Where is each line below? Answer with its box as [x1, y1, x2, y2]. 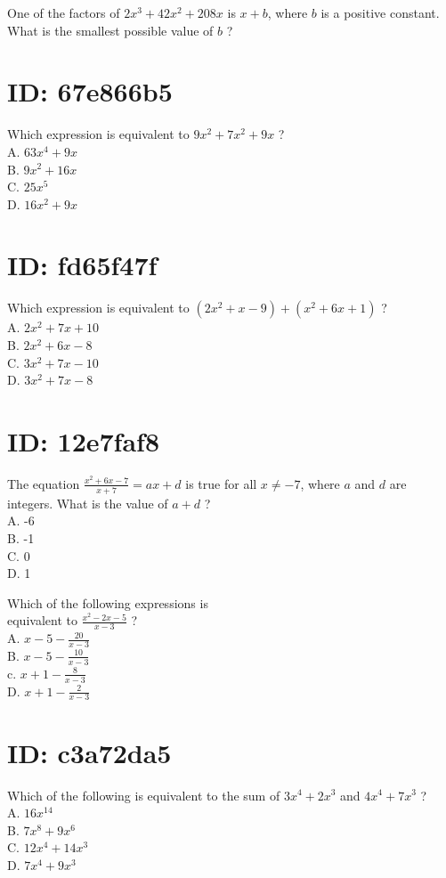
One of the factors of [7, 4, 120, 21]
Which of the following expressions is [7, 593, 208, 612]
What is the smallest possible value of [7, 20, 214, 39]
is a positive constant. [320, 4, 440, 21]
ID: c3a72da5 [7, 734, 172, 770]
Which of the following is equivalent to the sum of [7, 785, 280, 804]
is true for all [185, 474, 257, 492]
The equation [7, 474, 80, 492]
